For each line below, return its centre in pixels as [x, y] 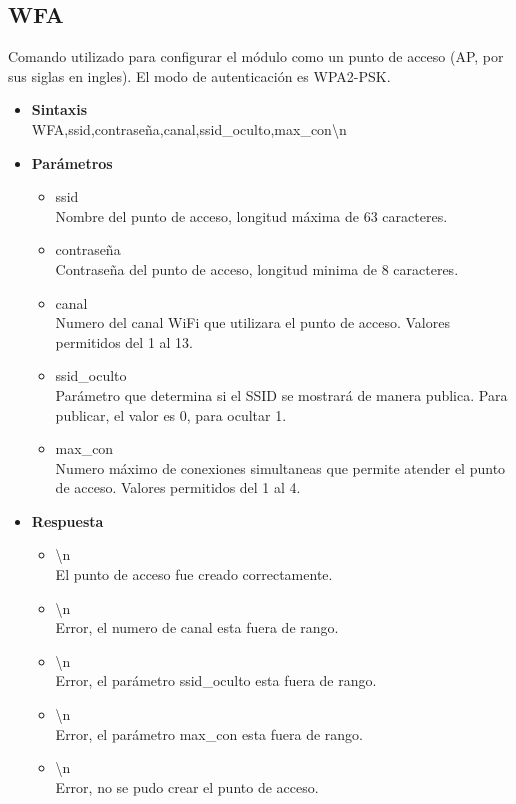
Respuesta [67, 520]
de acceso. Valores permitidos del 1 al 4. [178, 487]
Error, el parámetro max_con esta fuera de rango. [209, 733]
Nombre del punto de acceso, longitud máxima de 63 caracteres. [251, 215]
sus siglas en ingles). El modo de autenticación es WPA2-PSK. [199, 75]
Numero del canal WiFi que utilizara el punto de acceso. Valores [252, 322]
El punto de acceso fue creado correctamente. [194, 574]
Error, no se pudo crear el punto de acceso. [187, 786]
